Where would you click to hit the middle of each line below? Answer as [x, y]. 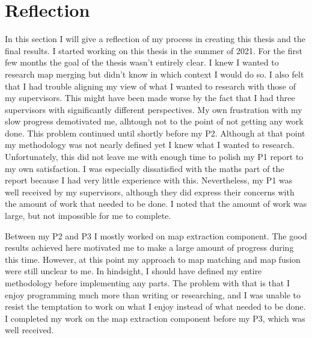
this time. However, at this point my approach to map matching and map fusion [153, 259]
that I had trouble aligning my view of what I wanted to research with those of [151, 86]
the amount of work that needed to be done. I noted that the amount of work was [156, 204]
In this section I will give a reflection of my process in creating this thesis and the [155, 39]
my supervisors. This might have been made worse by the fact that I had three [150, 98]
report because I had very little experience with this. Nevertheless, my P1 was [149, 180]
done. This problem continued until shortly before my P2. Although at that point [155, 133]
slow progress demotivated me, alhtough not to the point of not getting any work [154, 121]
